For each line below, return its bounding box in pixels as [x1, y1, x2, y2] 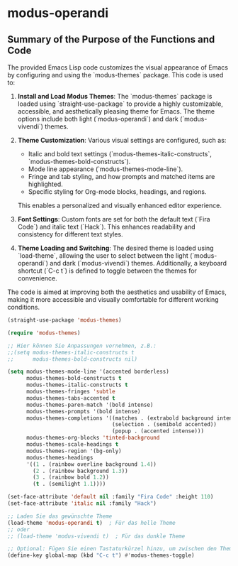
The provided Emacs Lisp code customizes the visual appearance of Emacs [7, 63, 229, 72]
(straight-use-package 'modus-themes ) [7, 317, 122, 324]
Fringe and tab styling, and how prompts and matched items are [28, 173, 215, 180]
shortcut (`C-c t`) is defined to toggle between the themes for [17, 266, 197, 275]
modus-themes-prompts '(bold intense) [25, 408, 141, 415]
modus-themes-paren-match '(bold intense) [25, 401, 154, 408]
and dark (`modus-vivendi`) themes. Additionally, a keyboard [49, 259, 227, 267]
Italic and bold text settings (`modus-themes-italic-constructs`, [28, 150, 212, 158]
